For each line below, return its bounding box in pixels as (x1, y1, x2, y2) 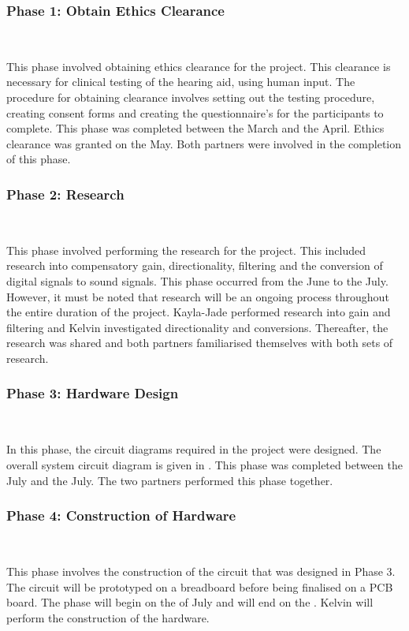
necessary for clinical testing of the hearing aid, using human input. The (6, 73, 355, 90)
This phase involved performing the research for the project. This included (6, 241, 366, 258)
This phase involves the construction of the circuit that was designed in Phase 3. (6, 562, 396, 579)
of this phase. (6, 151, 71, 167)
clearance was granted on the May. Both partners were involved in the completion (6, 135, 402, 151)
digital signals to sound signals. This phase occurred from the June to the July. (6, 272, 389, 289)
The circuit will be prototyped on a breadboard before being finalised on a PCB (6, 578, 393, 595)
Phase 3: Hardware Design (6, 383, 179, 403)
